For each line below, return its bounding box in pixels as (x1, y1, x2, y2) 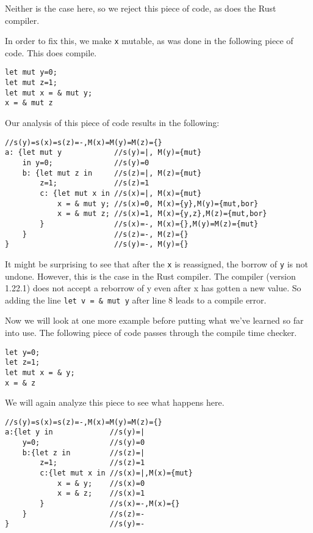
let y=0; (5, 348, 40, 357)
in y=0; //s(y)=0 (22, 158, 149, 167)
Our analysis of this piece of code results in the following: (5, 116, 220, 129)
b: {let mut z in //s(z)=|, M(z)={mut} (22, 168, 202, 177)
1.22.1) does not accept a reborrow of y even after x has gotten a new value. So (5, 281, 301, 294)
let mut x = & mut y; (5, 88, 93, 97)
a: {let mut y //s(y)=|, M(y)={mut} (5, 148, 202, 157)
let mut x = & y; (5, 368, 75, 377)
